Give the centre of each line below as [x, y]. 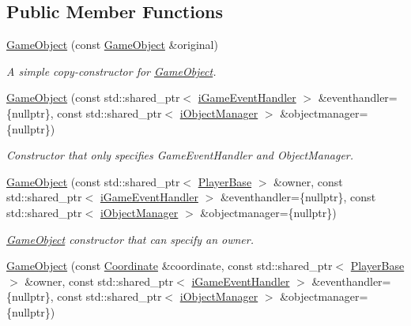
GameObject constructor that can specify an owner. [130, 239]
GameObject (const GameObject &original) [112, 45]
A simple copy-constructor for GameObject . [111, 71]
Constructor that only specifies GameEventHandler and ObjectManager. [180, 155]
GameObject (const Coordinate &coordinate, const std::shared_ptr [170, 266]
